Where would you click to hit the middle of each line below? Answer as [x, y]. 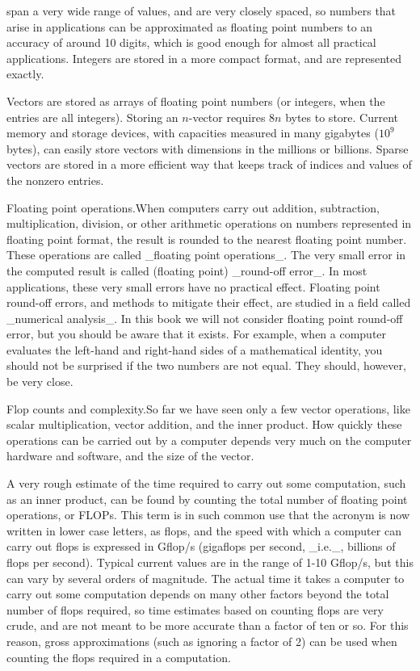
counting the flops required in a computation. [119, 657]
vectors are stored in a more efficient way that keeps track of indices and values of [209, 164]
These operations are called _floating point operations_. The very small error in [206, 255]
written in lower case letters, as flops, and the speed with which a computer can [204, 530]
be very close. [40, 382]
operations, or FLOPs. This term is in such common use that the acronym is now [208, 515]
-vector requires [227, 117]
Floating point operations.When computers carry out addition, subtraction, [193, 207]
